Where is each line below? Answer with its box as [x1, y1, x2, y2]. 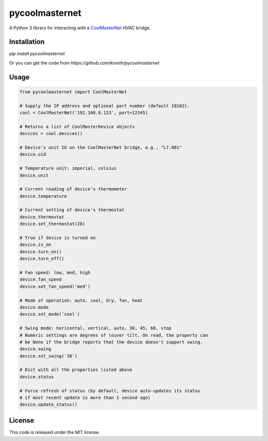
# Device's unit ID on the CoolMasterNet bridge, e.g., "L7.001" [19, 145, 182, 150]
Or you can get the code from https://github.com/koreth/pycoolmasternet [9, 60, 160, 66]
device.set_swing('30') [19, 353, 78, 359]
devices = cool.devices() [19, 131, 83, 137]
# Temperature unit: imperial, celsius [19, 165, 117, 171]
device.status [19, 374, 54, 379]
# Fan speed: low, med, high [19, 270, 91, 275]
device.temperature [19, 193, 67, 199]
